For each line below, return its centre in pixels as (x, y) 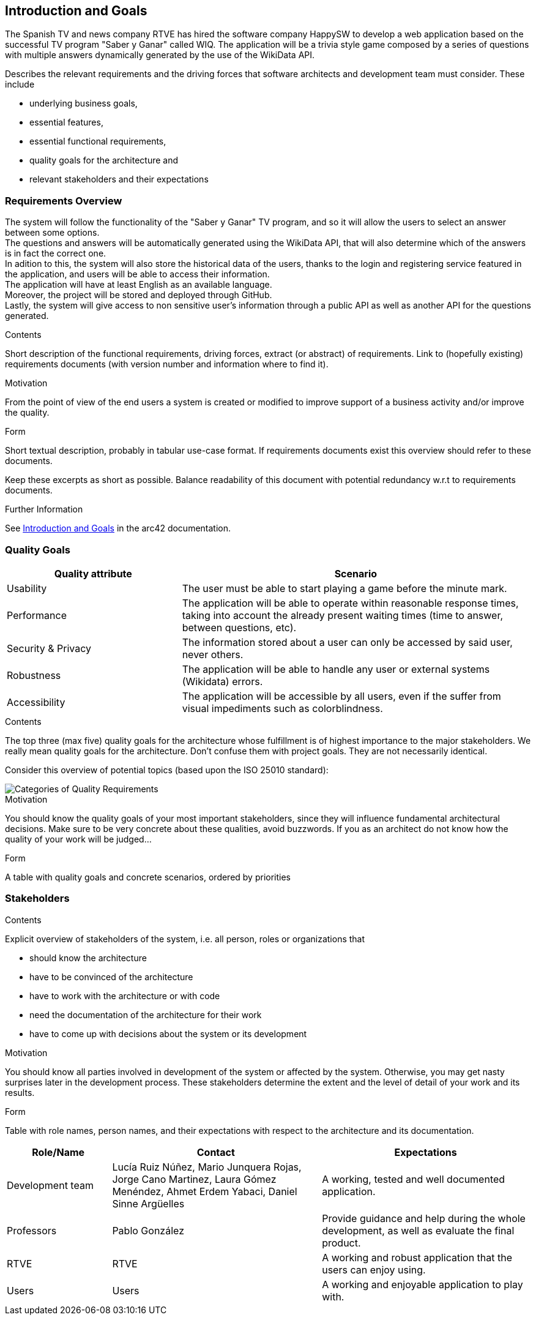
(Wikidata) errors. (222, 681)
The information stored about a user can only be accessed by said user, (347, 642)
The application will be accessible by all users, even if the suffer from (341, 696)
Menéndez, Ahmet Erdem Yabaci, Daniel (205, 1191)
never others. (213, 654)
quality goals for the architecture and (104, 160)
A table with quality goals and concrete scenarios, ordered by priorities (148, 877)
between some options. (52, 233)
